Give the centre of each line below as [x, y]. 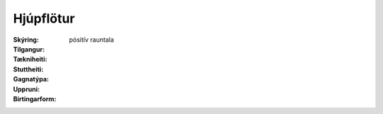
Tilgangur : [29, 49]
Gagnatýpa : [31, 79]
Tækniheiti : [30, 59]
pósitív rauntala [91, 40]
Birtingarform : [35, 98]
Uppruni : [27, 89]
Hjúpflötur [44, 18]
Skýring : [26, 40]
